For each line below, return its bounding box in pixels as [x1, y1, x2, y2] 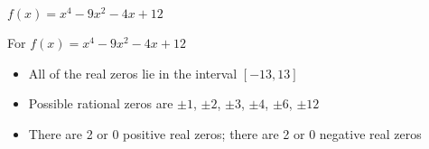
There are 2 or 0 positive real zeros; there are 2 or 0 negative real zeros [28, 124, 422, 143]
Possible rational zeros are [28, 94, 173, 113]
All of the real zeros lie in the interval [28, 63, 238, 82]
